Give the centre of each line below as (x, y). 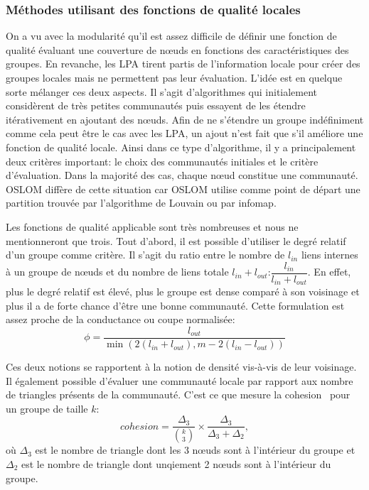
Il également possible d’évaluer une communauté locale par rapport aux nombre (180, 380)
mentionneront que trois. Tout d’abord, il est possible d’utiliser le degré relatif (176, 240)
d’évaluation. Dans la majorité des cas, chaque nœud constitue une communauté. (182, 175)
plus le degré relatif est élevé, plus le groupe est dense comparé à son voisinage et (183, 292)
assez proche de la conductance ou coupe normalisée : (121, 319)
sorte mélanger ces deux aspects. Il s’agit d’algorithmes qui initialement (162, 91)
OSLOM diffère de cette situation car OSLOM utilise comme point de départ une (183, 189)
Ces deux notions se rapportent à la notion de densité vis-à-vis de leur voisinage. (181, 367)
